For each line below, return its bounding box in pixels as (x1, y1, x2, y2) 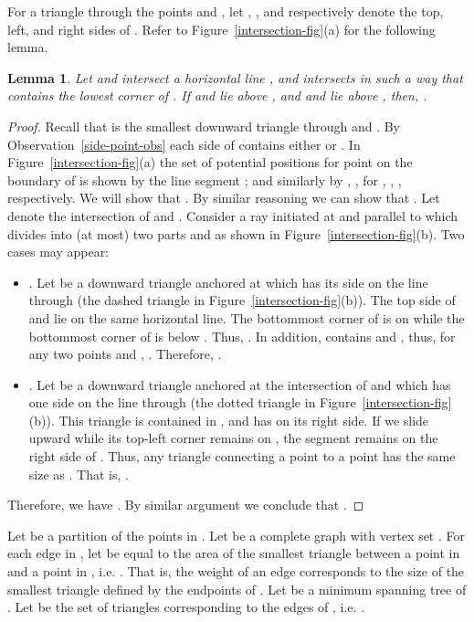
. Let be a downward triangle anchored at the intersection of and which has (28, 374, 451, 394)
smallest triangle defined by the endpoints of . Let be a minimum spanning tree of (7, 579, 467, 598)
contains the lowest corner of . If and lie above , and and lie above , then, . (7, 86, 427, 105)
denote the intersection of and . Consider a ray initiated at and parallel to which (7, 206, 458, 225)
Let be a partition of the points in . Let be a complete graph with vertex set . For (7, 525, 465, 544)
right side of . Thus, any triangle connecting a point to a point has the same (28, 447, 456, 466)
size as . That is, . (28, 464, 129, 483)
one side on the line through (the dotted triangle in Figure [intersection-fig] (28, 393, 452, 412)
